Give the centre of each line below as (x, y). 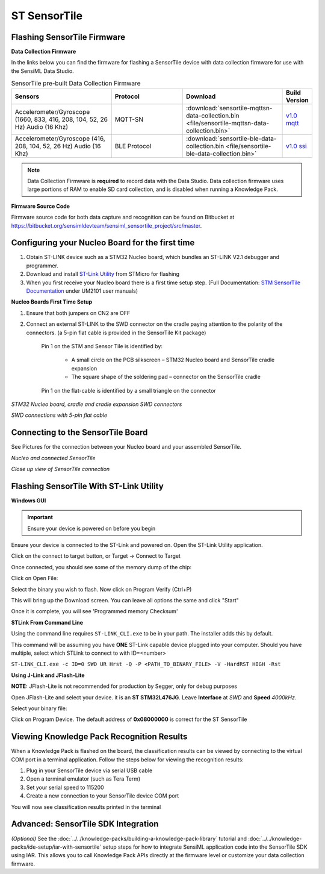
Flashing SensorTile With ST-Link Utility (87, 486)
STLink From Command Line (47, 622)
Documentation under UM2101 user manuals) (82, 291)
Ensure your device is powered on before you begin (91, 528)
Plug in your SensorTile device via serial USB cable (89, 770)
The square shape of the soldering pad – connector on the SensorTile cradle (166, 377)
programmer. (42, 266)
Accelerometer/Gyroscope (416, (60, 139)
